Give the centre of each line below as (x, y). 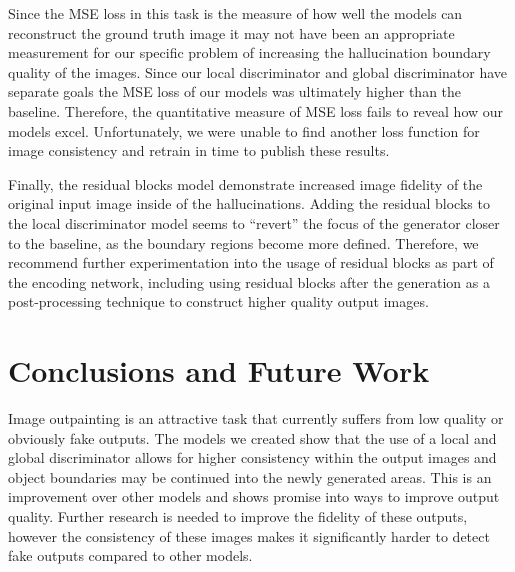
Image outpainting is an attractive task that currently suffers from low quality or (256, 418)
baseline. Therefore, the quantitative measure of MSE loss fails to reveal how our (256, 110)
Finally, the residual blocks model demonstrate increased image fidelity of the (245, 183)
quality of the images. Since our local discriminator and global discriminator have (258, 71)
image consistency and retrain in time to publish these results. (199, 150)
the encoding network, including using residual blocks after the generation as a (249, 281)
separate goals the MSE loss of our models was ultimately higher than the (235, 91)
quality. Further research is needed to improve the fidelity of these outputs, (238, 516)
